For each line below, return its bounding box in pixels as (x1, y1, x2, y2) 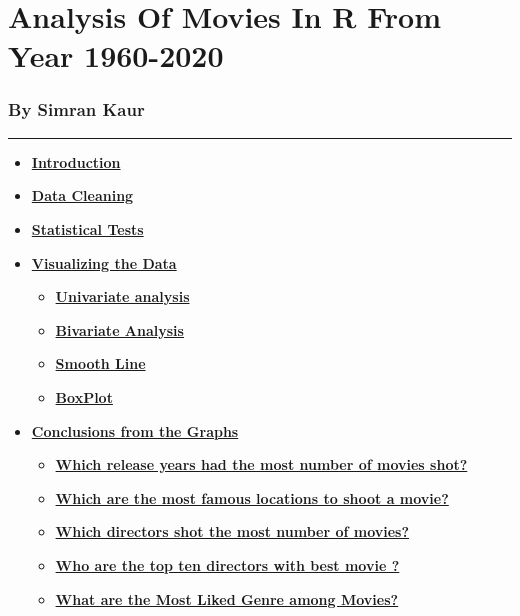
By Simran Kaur (8, 97, 145, 122)
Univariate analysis (55, 286, 190, 307)
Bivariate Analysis (55, 319, 184, 340)
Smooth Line (55, 353, 146, 374)
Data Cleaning (31, 185, 134, 206)
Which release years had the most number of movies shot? (55, 454, 468, 475)
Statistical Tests (31, 218, 144, 239)
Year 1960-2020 (8, 35, 224, 76)
